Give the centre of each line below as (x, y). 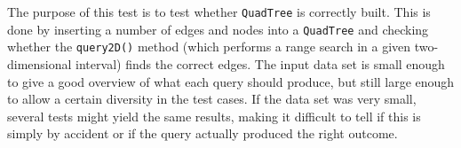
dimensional (40, 63)
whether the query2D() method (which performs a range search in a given (209, 47)
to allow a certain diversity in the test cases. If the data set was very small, (212, 99)
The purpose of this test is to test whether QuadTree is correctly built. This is (219, 12)
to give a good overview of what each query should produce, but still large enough (231, 81)
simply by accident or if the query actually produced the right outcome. (203, 133)
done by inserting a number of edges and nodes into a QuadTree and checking (218, 29)
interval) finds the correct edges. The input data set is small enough (260, 63)
